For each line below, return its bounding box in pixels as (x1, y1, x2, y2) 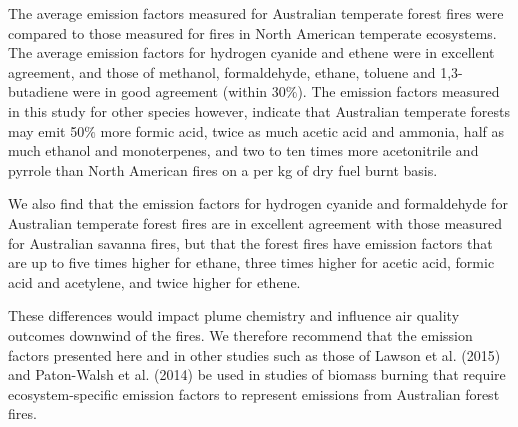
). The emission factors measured (297, 81, 500, 102)
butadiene (8, 81, 68, 102)
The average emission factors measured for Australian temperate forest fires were (8, 3, 504, 23)
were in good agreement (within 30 (72, 81, 286, 102)
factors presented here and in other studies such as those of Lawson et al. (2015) (8, 344, 501, 365)
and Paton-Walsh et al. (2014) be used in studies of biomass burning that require (8, 364, 506, 385)
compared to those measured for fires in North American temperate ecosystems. (8, 22, 497, 43)
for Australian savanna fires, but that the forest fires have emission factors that (8, 232, 493, 253)
